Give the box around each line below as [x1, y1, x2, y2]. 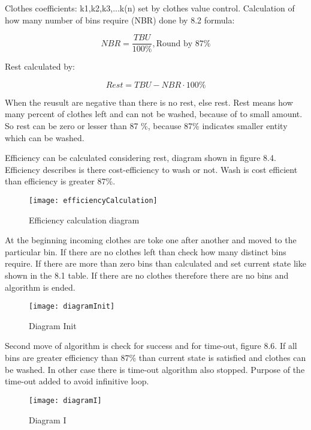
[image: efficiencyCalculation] [29, 196, 158, 205]
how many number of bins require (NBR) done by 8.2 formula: [5, 13, 235, 26]
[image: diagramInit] [29, 302, 115, 311]
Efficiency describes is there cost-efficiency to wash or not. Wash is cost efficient [5, 163, 298, 175]
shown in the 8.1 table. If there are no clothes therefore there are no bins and [5, 269, 289, 282]
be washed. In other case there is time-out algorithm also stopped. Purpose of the [5, 363, 305, 375]
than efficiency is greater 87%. [5, 175, 116, 187]
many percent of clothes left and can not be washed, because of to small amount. [5, 107, 303, 120]
